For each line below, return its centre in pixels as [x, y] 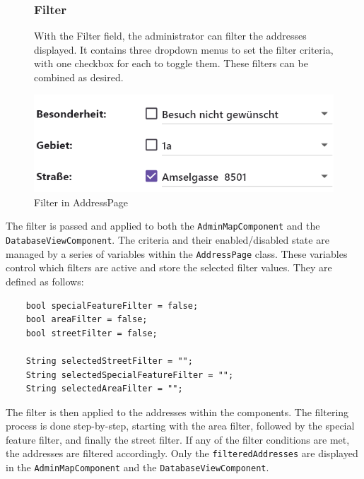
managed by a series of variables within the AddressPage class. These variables [177, 253]
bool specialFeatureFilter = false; [112, 306]
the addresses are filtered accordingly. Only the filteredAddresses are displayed [182, 453]
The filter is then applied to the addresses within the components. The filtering [177, 412]
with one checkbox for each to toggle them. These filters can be [171, 63]
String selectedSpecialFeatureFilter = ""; [130, 375]
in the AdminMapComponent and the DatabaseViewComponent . [137, 467]
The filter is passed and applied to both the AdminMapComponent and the [163, 226]
